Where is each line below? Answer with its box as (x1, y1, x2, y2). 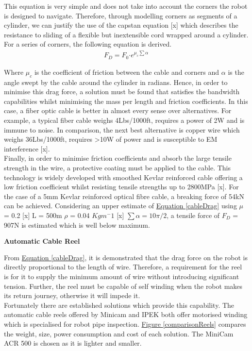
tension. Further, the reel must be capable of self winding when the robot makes (4, 281, 243, 291)
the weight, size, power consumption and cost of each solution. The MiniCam (4, 328, 234, 338)
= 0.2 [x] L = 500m (4, 210, 62, 220)
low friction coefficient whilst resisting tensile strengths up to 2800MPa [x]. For (4, 182, 239, 192)
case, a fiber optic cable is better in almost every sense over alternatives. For (4, 105, 232, 116)
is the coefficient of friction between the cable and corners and (34, 67, 219, 77)
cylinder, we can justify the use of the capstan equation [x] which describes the (4, 20, 238, 30)
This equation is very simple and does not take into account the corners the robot (4, 1, 248, 11)
